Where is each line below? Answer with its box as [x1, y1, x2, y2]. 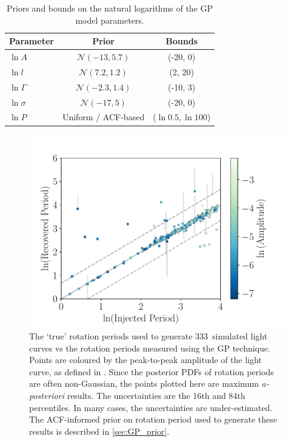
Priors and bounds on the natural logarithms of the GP [7, 2, 213, 14]
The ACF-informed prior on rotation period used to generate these [29, 413, 277, 426]
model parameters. [75, 13, 144, 26]
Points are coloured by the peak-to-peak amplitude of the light [29, 353, 262, 366]
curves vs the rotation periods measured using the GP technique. [29, 341, 270, 354]
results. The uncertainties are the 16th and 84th [67, 389, 246, 402]
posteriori [29, 389, 64, 402]
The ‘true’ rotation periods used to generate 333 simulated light [29, 330, 268, 342]
